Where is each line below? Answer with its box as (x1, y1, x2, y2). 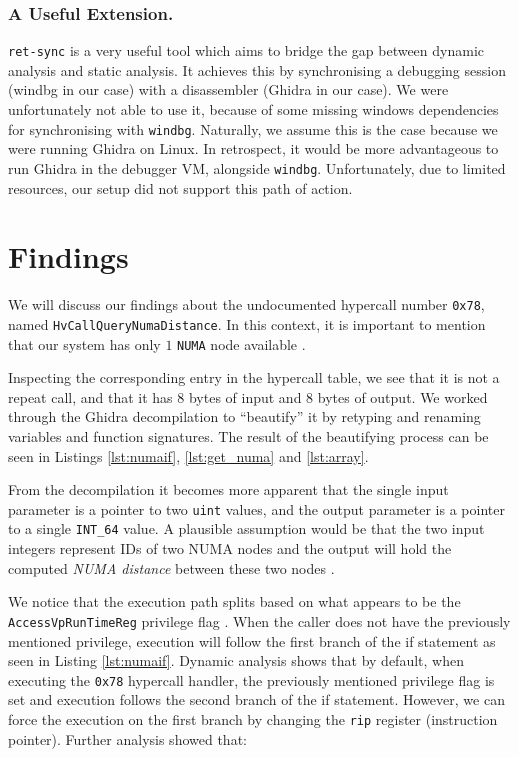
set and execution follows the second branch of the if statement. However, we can (8, 689, 505, 710)
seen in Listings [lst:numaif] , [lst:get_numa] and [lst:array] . (8, 445, 369, 466)
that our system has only (8, 333, 161, 354)
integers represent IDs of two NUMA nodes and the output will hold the (8, 538, 452, 559)
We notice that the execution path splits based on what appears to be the (8, 591, 461, 612)
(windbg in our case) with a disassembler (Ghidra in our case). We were (8, 79, 449, 100)
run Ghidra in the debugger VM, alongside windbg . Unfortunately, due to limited (8, 157, 506, 178)
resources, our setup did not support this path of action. (8, 177, 353, 198)
